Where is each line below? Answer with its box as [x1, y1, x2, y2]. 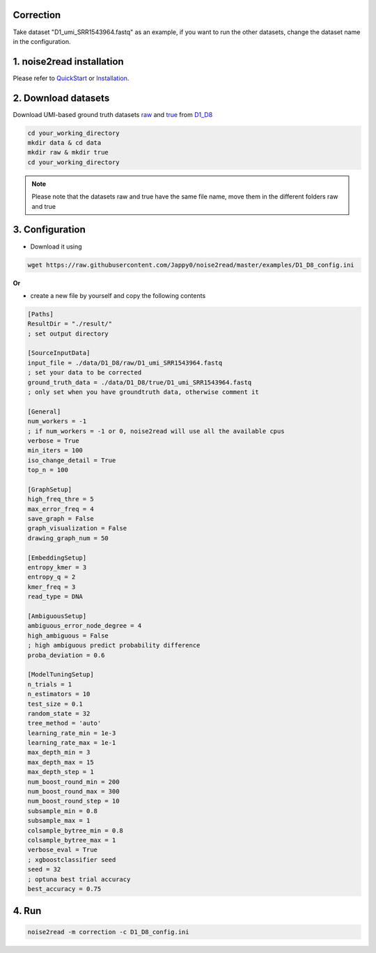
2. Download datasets [13, 92, 110, 104]
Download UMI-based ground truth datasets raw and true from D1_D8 [13, 110, 213, 118]
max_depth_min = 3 [27, 748, 91, 757]
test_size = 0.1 [27, 700, 84, 708]
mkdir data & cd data [27, 139, 102, 147]
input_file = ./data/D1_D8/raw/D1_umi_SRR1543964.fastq [27, 359, 223, 367]
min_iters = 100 [27, 446, 84, 455]
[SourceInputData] [27, 349, 91, 357]
